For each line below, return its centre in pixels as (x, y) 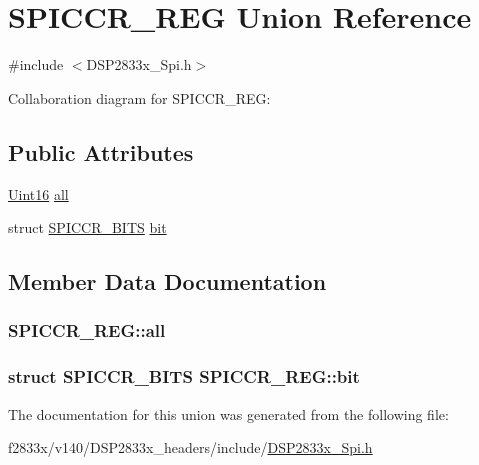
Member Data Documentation (167, 281)
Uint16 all (38, 193)
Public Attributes (101, 151)
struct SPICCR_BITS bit (87, 227)
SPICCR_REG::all (87, 330)
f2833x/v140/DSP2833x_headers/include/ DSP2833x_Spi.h (190, 447)
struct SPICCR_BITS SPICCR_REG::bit (184, 376)
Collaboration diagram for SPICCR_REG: (139, 97)
